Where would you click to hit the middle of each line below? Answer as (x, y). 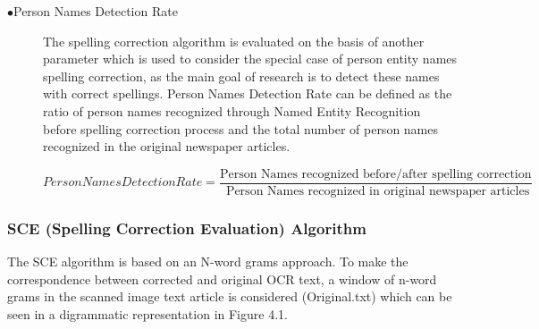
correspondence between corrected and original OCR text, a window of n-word (222, 278)
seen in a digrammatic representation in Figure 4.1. (147, 313)
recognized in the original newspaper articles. (167, 146)
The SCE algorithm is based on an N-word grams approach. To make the (208, 262)
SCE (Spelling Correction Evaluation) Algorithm (187, 228)
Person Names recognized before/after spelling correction (375, 174)
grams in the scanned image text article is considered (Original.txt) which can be (230, 296)
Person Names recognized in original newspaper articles (378, 191)
